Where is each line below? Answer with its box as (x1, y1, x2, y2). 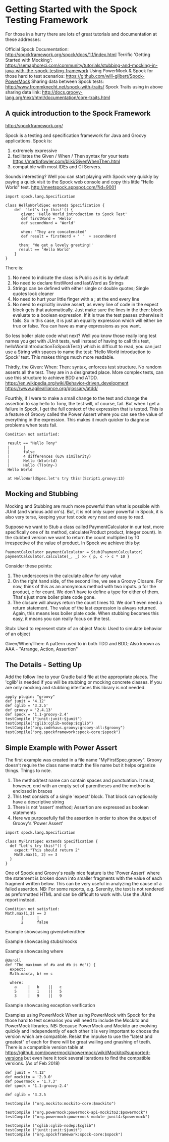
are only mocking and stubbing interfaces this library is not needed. (5, 685, 146, 691)
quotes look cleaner (12, 291, 54, 297)
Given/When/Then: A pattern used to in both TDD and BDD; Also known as (5, 640, 160, 646)
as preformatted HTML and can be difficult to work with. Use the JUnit (5, 891, 152, 897)
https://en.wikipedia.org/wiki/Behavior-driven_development (5, 380, 129, 386)
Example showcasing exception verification (5, 1002, 96, 1009)
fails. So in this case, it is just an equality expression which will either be (12, 317, 162, 323)
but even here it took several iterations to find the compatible (24, 1055, 151, 1061)
